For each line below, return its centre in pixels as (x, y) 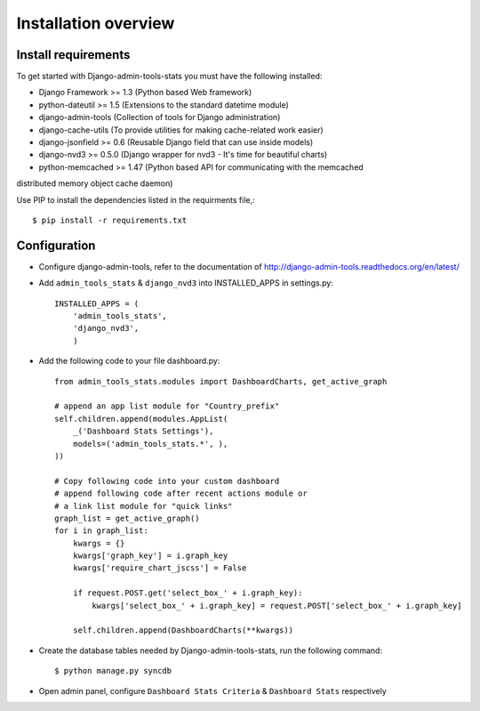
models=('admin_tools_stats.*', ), (150, 444)
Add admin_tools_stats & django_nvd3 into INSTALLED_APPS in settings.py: (186, 283)
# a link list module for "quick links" (144, 506)
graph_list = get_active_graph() (127, 518)
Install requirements (73, 55)
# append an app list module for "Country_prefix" (167, 406)
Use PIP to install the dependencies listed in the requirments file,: (136, 199)
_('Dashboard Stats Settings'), (143, 431)
